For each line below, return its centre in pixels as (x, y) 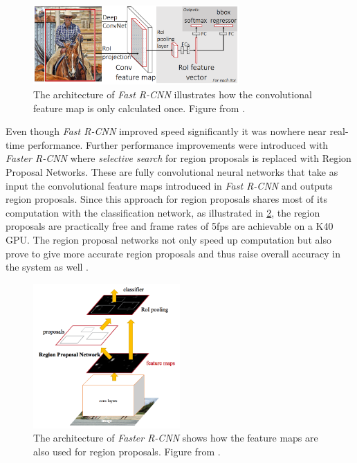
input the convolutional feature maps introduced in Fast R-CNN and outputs (169, 185)
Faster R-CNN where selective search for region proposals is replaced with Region (178, 158)
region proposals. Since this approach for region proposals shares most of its (166, 199)
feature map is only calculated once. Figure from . (139, 108)
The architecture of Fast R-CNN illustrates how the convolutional (173, 94)
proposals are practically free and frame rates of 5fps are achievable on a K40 (170, 226)
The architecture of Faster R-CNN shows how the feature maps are (176, 438)
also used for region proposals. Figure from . (127, 451)
